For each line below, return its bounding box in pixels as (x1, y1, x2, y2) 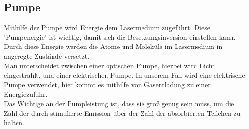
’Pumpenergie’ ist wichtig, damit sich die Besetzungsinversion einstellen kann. (4, 32, 236, 42)
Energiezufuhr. (4, 89, 48, 99)
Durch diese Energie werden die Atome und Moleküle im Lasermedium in (4, 41, 223, 51)
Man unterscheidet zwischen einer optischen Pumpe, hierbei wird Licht (4, 60, 215, 70)
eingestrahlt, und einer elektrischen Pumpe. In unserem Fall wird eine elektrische (4, 70, 245, 80)
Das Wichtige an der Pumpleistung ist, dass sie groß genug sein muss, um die (4, 98, 234, 108)
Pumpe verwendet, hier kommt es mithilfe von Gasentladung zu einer (4, 79, 211, 89)
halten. (4, 117, 25, 128)
